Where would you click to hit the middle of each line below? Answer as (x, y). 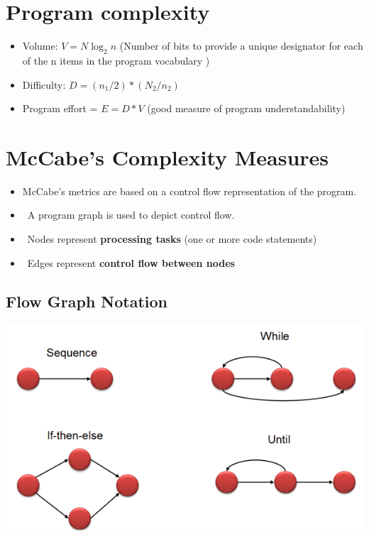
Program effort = (60, 108)
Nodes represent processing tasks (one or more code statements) (172, 239)
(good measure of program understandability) (246, 108)
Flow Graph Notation (87, 301)
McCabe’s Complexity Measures (167, 157)
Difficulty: (44, 84)
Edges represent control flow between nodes (131, 262)
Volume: (40, 46)
